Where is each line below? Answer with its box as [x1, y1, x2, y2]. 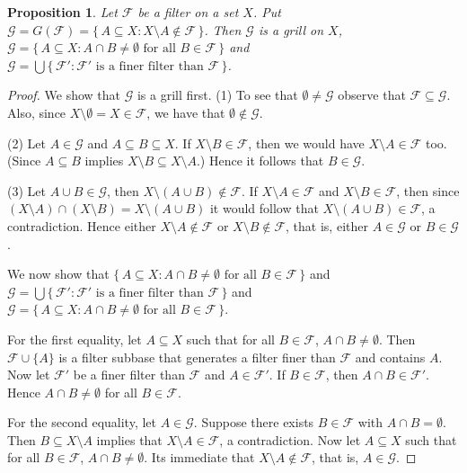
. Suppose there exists [193, 413, 314, 432]
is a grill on [258, 20, 324, 39]
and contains [355, 347, 426, 366]
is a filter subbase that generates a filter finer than [58, 347, 336, 366]
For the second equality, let [7, 413, 156, 432]
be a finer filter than [73, 365, 185, 384]
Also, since [7, 103, 66, 121]
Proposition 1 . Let [7, 3, 118, 21]
